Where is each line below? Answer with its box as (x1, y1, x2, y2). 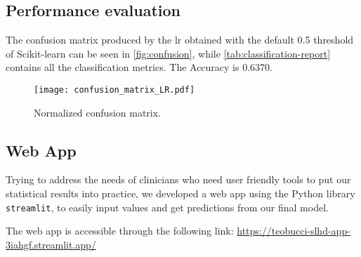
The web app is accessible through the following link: (6, 223, 234, 238)
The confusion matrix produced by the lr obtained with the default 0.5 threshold (6, 32, 354, 47)
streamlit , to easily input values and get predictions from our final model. (6, 199, 329, 214)
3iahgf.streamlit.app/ (6, 237, 96, 251)
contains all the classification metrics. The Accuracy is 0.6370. (6, 60, 273, 74)
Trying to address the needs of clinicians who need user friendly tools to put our (6, 172, 351, 187)
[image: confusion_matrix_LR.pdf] (34, 84, 195, 95)
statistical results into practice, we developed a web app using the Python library (6, 186, 355, 201)
